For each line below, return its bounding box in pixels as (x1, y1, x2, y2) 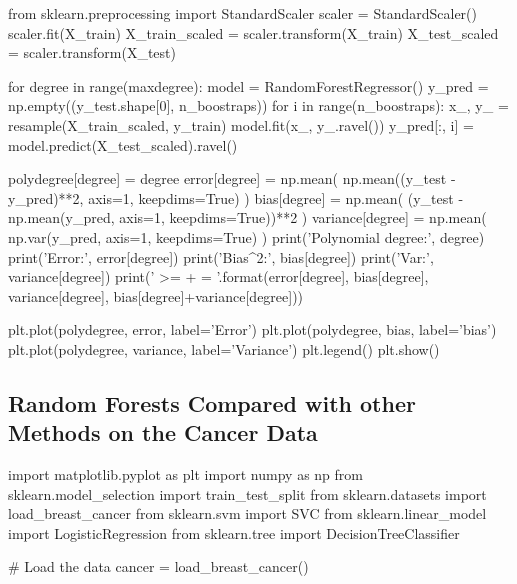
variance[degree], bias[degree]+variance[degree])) (8, 285, 304, 306)
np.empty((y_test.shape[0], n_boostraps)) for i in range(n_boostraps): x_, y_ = (8, 95, 509, 116)
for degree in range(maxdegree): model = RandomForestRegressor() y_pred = (8, 75, 489, 96)
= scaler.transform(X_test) (8, 42, 176, 63)
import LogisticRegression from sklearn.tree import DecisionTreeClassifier (8, 522, 460, 543)
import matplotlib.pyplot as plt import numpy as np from (8, 464, 363, 485)
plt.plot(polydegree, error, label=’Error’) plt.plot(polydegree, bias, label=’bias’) (8, 319, 497, 340)
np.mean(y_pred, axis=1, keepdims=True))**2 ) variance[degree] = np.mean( (8, 207, 487, 228)
